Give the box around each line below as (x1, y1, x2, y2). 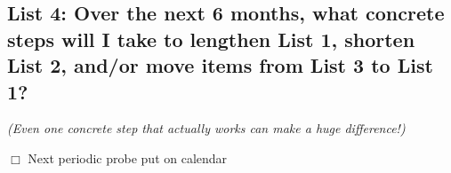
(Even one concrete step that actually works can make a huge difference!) (7, 119, 406, 138)
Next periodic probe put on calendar (28, 148, 228, 167)
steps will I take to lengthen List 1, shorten (7, 25, 415, 52)
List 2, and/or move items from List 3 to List (7, 51, 433, 79)
